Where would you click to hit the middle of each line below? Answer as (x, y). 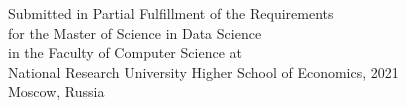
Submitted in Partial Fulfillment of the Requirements (171, 13)
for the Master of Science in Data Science (135, 32)
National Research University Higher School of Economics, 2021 (203, 71)
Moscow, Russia (56, 91)
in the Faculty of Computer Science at (125, 52)
